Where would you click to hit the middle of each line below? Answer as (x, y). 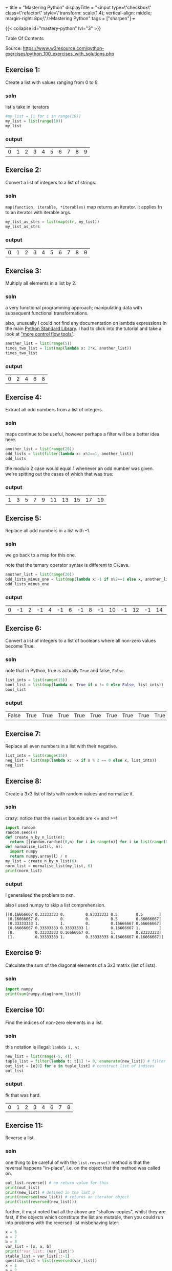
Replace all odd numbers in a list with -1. (48, 531)
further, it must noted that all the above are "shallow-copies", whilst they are (85, 1212)
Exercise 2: (24, 170)
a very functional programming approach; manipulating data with (74, 308)
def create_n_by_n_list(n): (35, 837)
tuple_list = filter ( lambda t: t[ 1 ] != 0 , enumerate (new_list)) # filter (86, 1061)
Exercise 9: (24, 953)
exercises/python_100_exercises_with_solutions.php (60, 54)
